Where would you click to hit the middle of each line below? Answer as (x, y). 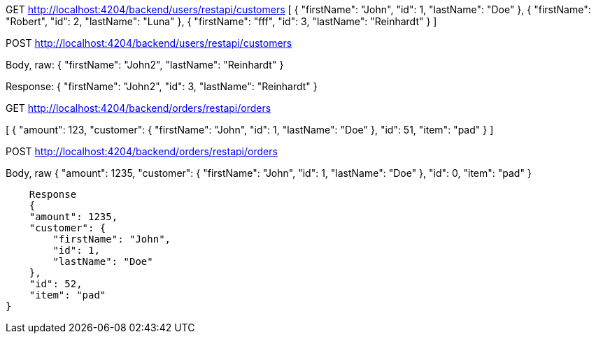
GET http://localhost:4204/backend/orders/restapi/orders (139, 108)
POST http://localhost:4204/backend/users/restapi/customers (149, 43)
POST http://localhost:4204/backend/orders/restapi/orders (142, 151)
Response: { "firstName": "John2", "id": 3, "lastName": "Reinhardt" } (162, 86)
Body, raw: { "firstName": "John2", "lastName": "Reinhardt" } (145, 65)
